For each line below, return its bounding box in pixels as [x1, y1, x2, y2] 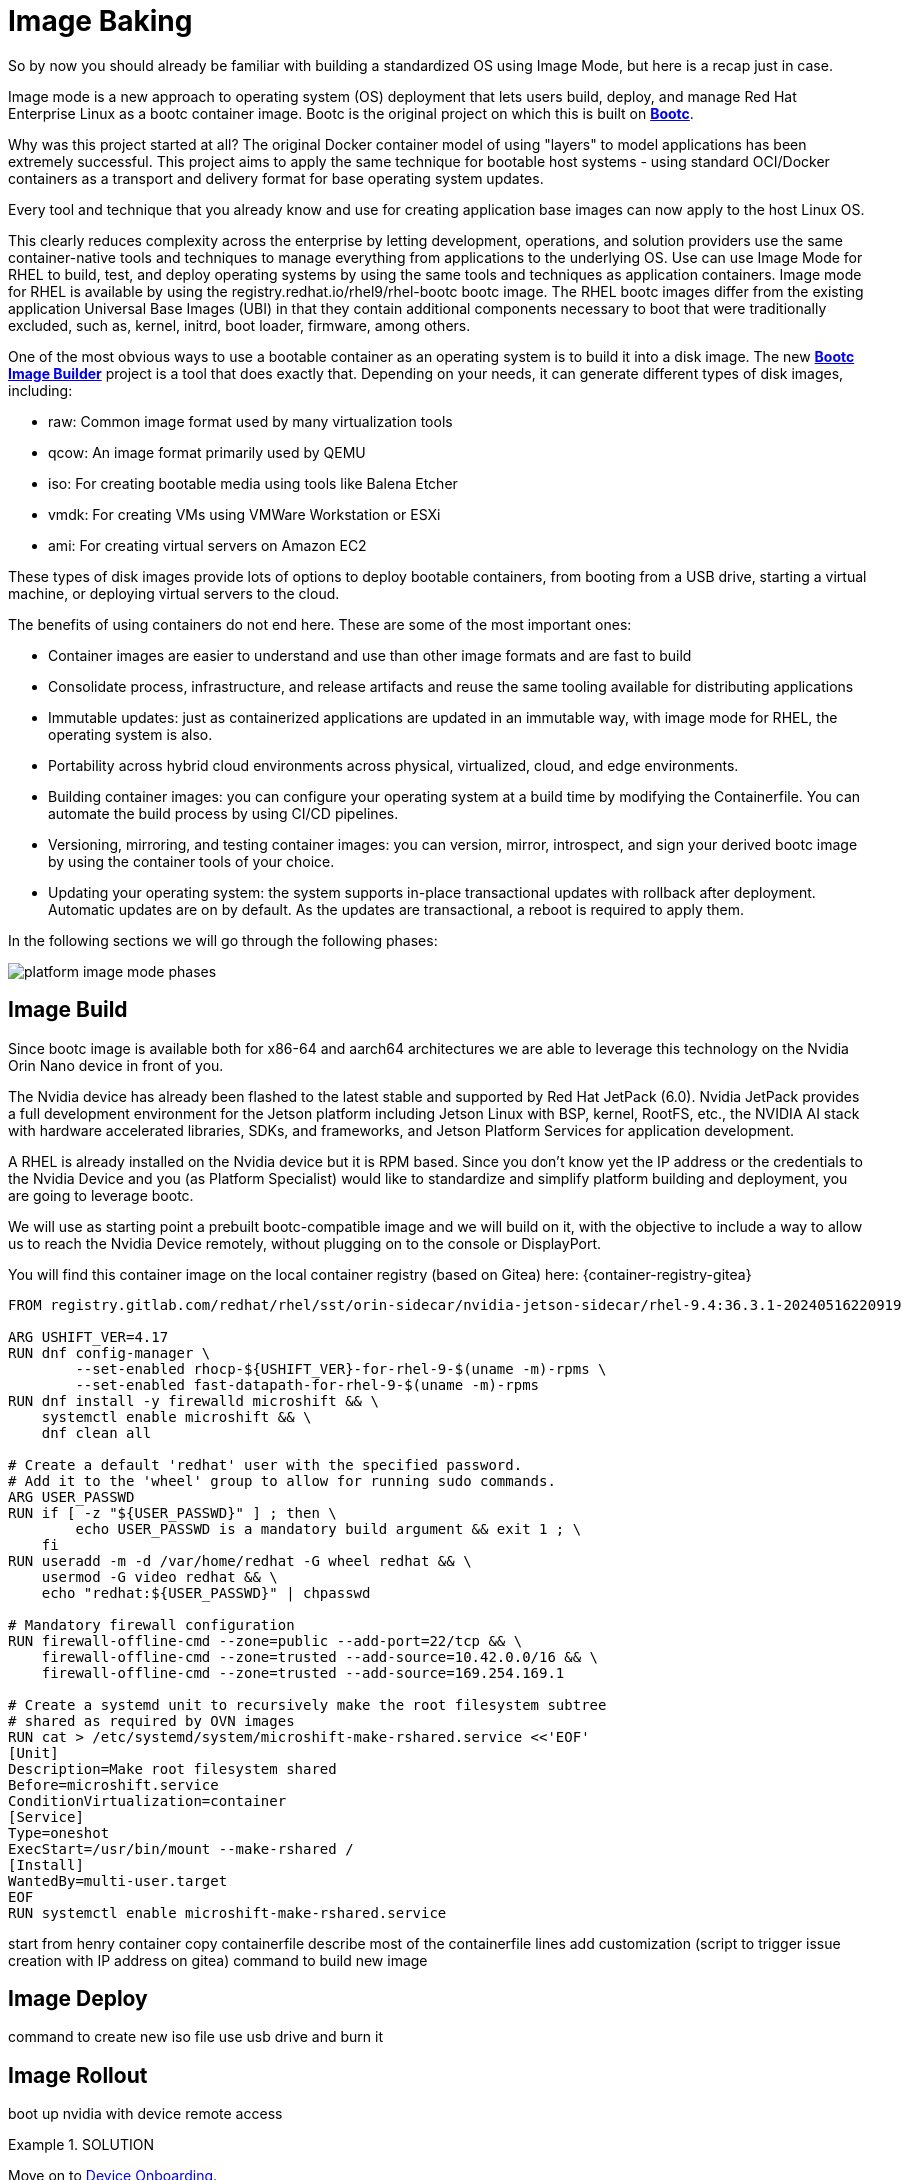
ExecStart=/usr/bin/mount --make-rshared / [8, 1840, 354, 1857]
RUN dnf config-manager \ [8, 1344, 211, 1361]
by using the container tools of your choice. [48, 852, 335, 870]
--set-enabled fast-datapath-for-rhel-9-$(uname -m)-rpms [75, 1376, 540, 1393]
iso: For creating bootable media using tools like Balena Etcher [48, 474, 458, 492]
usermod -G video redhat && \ [41, 1568, 278, 1585]
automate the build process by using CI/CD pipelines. [48, 804, 399, 822]
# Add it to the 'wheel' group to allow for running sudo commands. [8, 1472, 556, 1489]
